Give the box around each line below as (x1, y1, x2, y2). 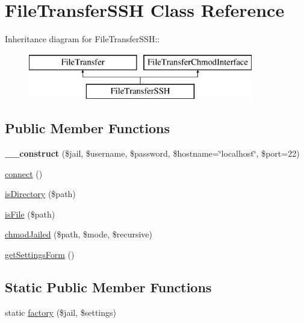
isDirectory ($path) (5, 187, 76, 200)
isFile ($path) (5, 207, 55, 220)
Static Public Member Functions (5, 278, 212, 296)
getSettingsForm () (5, 248, 75, 261)
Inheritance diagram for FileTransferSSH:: (5, 33, 160, 45)
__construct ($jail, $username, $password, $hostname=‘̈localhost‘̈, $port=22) (5, 147, 300, 160)
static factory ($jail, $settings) (5, 306, 117, 318)
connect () (5, 167, 43, 180)
